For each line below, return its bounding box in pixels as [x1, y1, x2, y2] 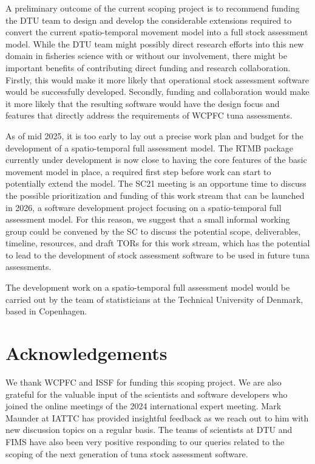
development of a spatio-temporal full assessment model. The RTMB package [5, 141, 294, 154]
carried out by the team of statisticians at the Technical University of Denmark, [5, 293, 303, 305]
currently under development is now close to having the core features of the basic [5, 153, 307, 166]
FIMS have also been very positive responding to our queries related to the [5, 435, 285, 448]
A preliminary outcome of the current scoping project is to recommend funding [5, 2, 300, 14]
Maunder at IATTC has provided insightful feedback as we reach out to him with [5, 411, 309, 424]
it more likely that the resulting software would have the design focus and [5, 97, 280, 109]
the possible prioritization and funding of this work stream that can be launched [5, 189, 305, 201]
